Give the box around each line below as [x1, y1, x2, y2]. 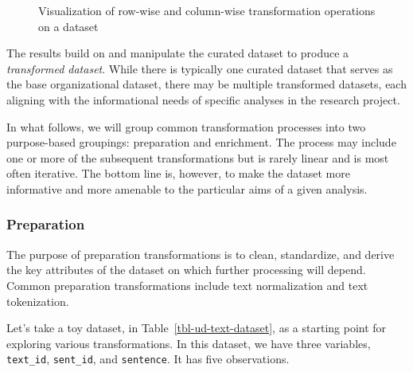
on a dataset [38, 18, 99, 34]
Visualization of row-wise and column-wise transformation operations [38, 2, 376, 18]
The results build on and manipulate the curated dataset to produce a [6, 45, 349, 61]
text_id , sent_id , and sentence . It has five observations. [6, 350, 290, 367]
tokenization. [6, 292, 69, 309]
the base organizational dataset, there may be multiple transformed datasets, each [6, 76, 407, 92]
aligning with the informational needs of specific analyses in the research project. [6, 91, 400, 108]
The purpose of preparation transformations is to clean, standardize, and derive [6, 245, 395, 262]
